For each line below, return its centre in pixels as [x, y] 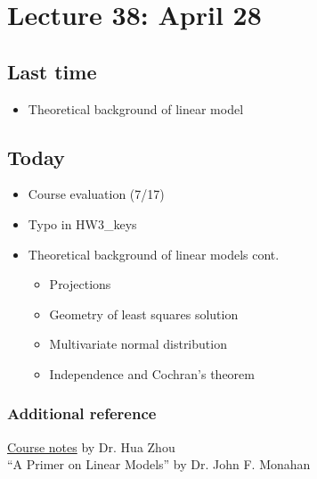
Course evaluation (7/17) [96, 194]
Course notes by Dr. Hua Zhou [91, 446]
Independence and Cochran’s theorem [152, 373]
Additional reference [82, 413]
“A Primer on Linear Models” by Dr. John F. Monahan [159, 464]
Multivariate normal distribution [138, 344]
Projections [80, 284]
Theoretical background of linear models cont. [154, 254]
